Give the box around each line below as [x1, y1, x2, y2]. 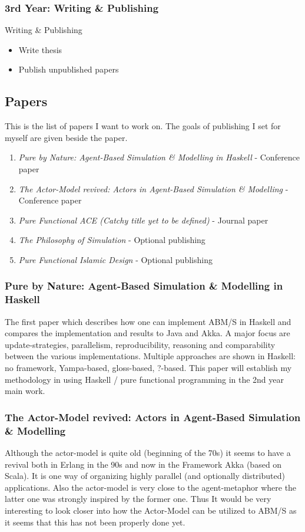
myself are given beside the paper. [5, 131, 128, 143]
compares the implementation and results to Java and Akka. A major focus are [5, 327, 290, 339]
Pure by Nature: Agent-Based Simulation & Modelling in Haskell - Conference [18, 151, 300, 163]
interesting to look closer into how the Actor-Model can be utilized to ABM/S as [5, 504, 297, 516]
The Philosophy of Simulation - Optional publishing [18, 234, 205, 246]
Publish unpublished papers [18, 63, 119, 75]
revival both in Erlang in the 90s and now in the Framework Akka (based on [5, 458, 282, 470]
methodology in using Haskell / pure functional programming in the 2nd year [5, 373, 284, 385]
